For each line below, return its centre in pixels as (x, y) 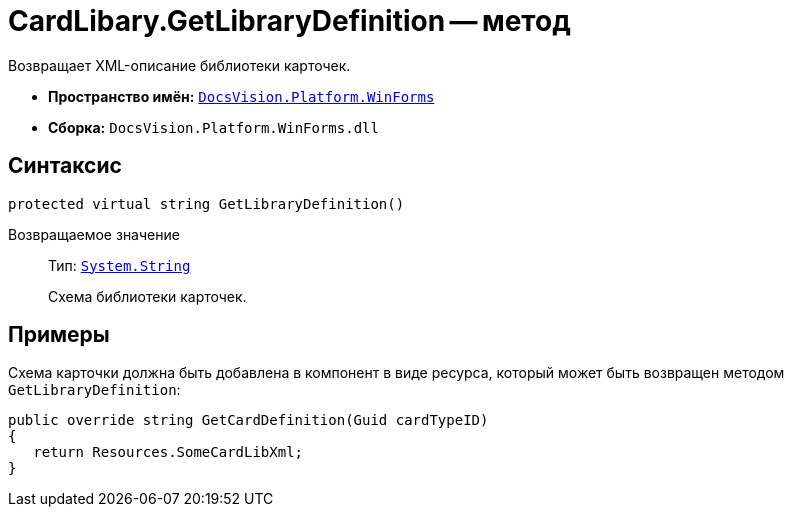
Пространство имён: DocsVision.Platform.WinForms (241, 96)
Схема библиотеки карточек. (147, 296)
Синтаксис (65, 166)
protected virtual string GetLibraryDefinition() (206, 203)
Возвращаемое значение (94, 234)
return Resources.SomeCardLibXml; (168, 452)
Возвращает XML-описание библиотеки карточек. (179, 65)
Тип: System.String (119, 265)
